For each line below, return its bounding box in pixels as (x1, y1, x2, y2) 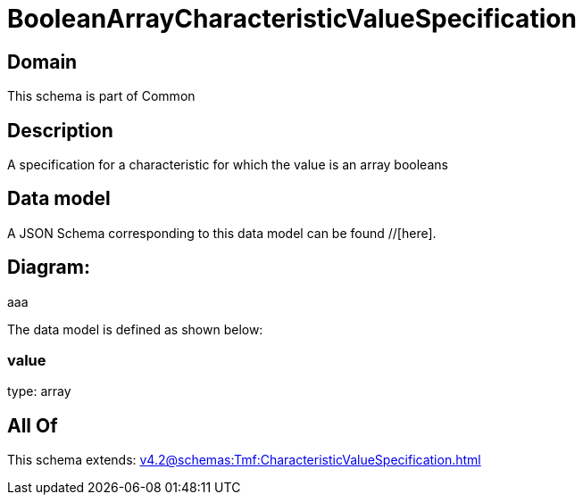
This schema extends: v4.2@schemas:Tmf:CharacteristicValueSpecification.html (7, 452, 481, 468)
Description (7, 119, 113, 142)
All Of (7, 414, 58, 437)
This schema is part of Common (7, 88, 196, 104)
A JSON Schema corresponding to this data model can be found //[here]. (7, 225, 437, 241)
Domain (7, 50, 78, 73)
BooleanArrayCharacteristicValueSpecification (7, 4, 577, 34)
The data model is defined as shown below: (7, 321, 263, 337)
